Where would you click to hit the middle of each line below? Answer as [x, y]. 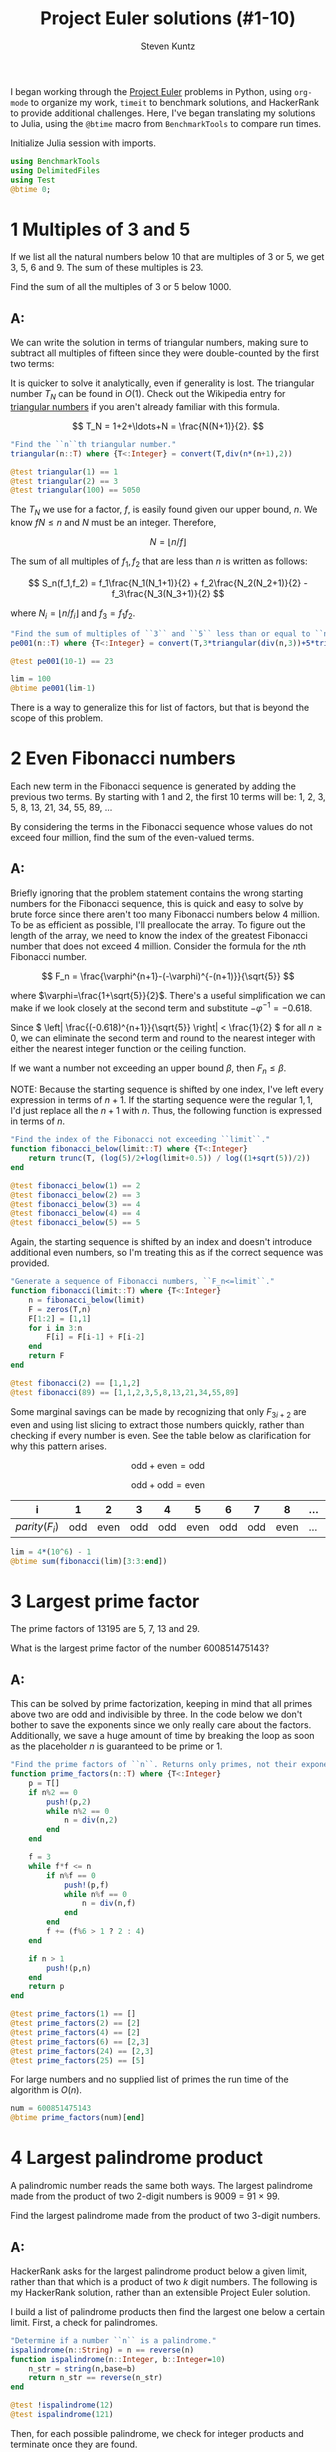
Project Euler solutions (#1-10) [168, 18]
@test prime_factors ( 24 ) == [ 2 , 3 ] [82, 2051]
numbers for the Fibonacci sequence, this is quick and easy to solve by [157, 903]
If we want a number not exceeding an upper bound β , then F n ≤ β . [148, 1069]
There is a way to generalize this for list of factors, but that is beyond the [160, 708]
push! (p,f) [86, 1885]
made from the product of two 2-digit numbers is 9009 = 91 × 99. [145, 2196]
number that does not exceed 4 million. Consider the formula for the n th [158, 946]
